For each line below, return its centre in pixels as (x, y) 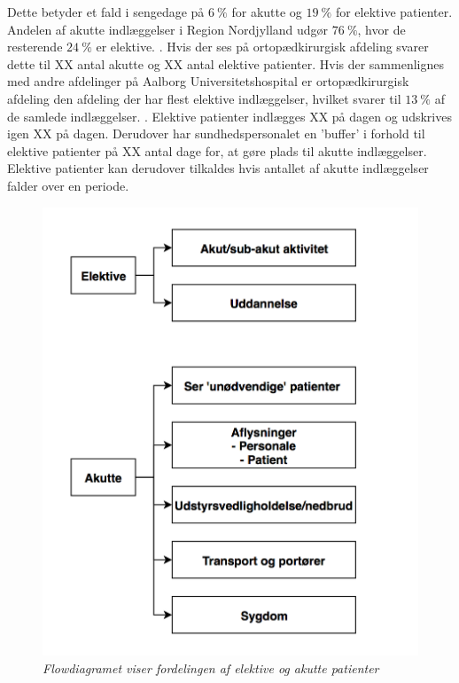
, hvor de (381, 29)
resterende (35, 47)
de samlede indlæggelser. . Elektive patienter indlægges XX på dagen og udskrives (229, 116)
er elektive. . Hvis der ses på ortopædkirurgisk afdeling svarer (262, 47)
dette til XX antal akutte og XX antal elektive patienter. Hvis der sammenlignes (226, 63)
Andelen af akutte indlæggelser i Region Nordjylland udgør (168, 29)
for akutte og (267, 12)
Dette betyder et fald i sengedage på (106, 12)
